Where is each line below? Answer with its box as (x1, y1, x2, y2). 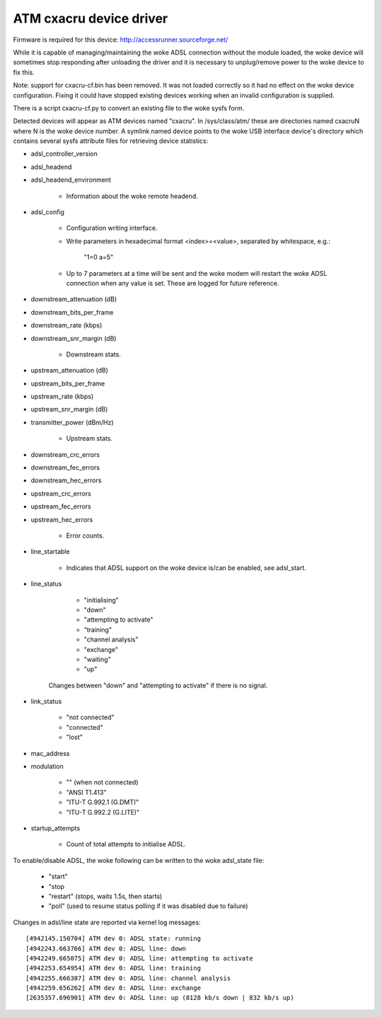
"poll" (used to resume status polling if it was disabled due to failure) (48, 902, 248, 910)
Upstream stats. (66, 434, 113, 443)
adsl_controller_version (30, 149, 98, 158)
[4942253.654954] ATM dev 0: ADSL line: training (25, 964, 202, 972)
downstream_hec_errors (30, 476, 102, 484)
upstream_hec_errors (30, 515, 93, 523)
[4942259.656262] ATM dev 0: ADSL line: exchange (25, 984, 202, 992)
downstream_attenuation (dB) (30, 295, 117, 303)
